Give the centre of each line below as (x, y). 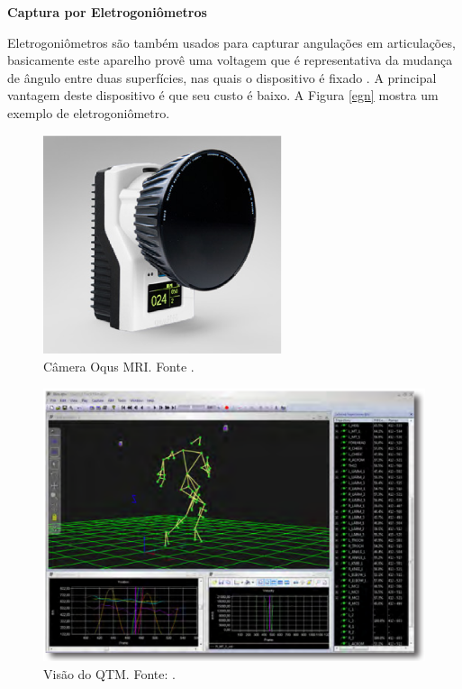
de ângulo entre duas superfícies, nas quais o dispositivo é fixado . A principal (222, 77)
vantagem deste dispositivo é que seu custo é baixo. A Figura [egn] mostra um (223, 95)
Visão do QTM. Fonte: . (109, 673)
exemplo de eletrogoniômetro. (89, 112)
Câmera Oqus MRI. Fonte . (119, 367)
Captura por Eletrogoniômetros (107, 12)
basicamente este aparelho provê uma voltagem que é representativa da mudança (230, 60)
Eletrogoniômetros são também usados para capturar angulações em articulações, (231, 42)
